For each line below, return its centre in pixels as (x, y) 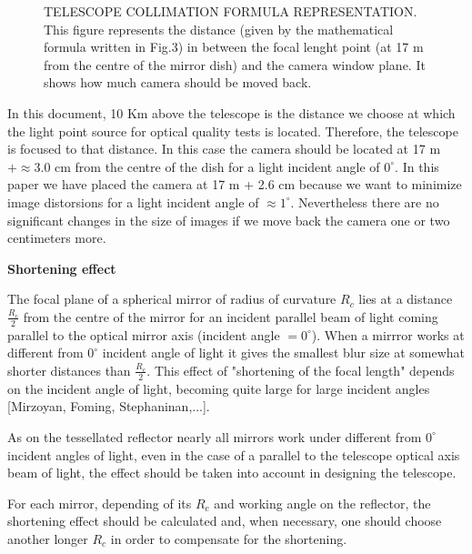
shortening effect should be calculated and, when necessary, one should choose (225, 521)
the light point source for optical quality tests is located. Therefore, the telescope (233, 131)
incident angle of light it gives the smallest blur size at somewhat (284, 353)
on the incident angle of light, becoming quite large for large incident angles (219, 388)
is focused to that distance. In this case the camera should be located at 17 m (224, 149)
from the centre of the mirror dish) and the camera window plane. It (235, 64)
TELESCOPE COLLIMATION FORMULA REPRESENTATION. (231, 11)
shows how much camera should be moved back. (178, 82)
